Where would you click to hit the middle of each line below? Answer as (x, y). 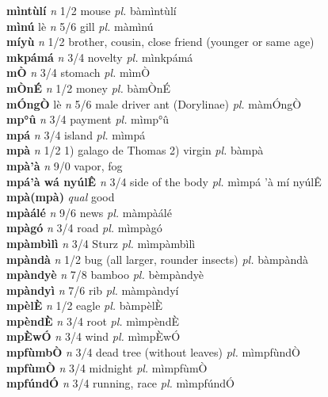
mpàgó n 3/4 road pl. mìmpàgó (84, 228)
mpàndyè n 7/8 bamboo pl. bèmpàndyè (105, 275)
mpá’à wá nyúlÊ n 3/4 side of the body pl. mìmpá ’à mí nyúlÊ (164, 181)
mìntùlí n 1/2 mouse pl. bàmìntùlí (92, 10)
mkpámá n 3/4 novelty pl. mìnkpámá (100, 57)
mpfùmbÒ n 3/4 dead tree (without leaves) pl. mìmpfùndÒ (153, 352)
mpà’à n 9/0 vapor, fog (65, 165)
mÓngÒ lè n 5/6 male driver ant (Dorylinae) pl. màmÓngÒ (154, 103)
